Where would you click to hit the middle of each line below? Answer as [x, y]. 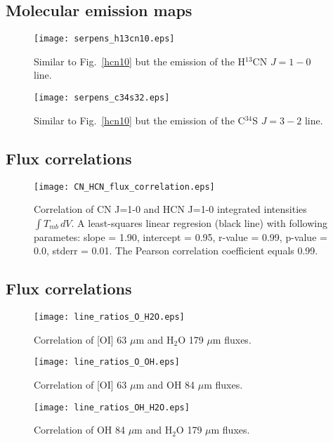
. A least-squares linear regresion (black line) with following [199, 222]
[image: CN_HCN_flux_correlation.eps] [124, 187]
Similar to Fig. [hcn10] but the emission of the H [140, 61]
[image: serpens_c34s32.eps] [102, 98]
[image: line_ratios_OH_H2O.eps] [112, 407]
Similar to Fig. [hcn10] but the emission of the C [139, 120]
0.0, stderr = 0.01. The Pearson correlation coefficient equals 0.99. [176, 251]
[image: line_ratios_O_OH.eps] [107, 362]
